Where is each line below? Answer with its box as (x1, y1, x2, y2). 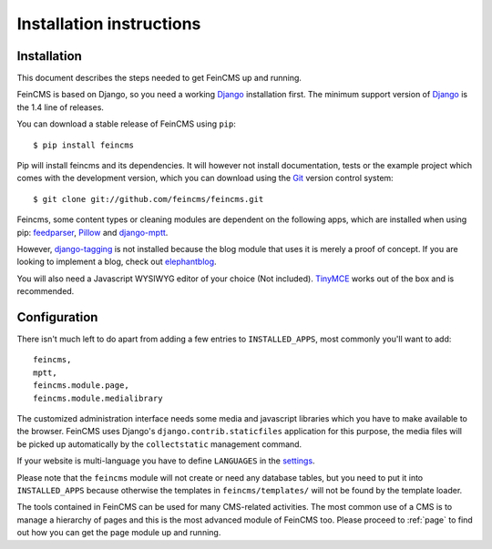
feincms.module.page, (33, 381, 129, 391)
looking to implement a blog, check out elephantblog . (16, 256, 218, 268)
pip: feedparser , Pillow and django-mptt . (16, 227, 169, 238)
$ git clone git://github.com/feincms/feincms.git (33, 194, 264, 204)
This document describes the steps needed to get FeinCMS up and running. (16, 73, 302, 84)
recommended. (16, 286, 75, 297)
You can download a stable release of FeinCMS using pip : (16, 118, 237, 129)
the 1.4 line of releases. (16, 101, 105, 113)
